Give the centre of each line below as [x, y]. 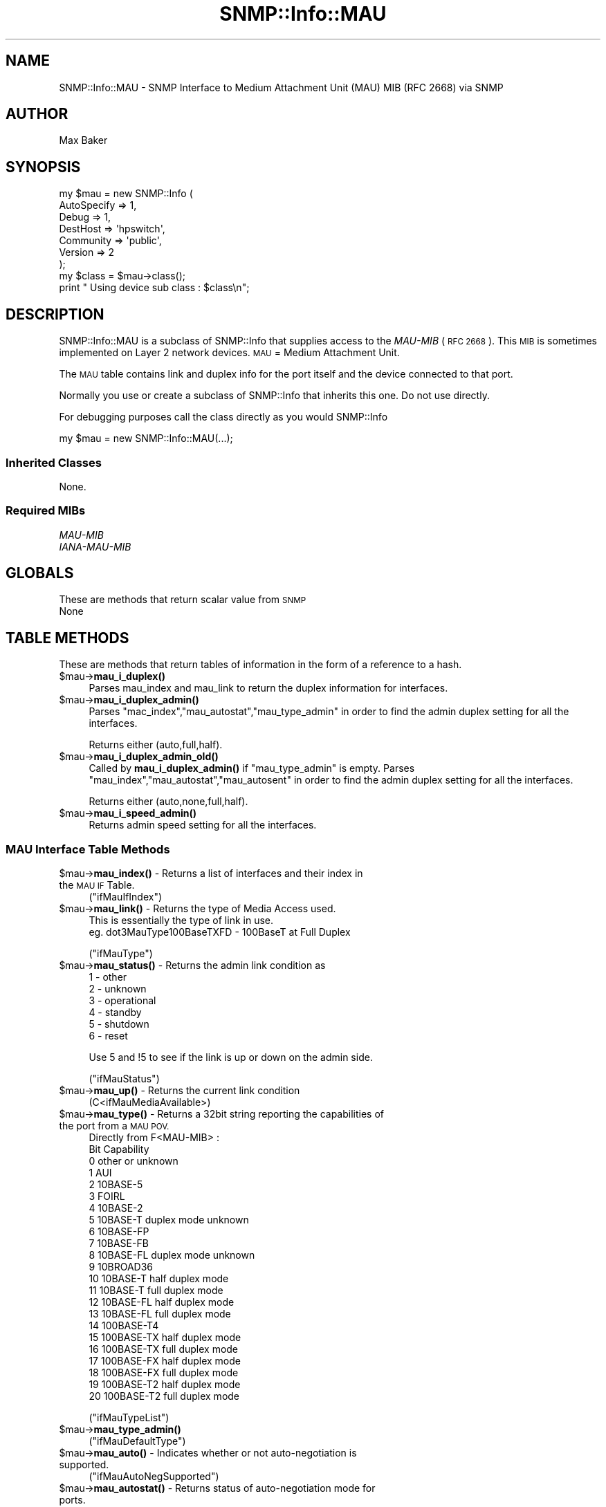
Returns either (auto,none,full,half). [168, 802]
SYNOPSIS [43, 167]
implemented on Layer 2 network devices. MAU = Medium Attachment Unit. [229, 353]
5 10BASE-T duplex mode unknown [169, 1220]
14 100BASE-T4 [124, 1326]
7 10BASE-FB [119, 1243]
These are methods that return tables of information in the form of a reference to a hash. [260, 665]
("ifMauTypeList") [129, 1418]
